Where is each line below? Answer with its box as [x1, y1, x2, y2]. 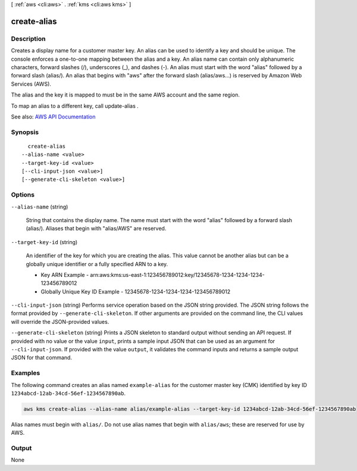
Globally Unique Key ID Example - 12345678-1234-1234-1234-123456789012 [40, 288, 231, 295]
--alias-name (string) [11, 203, 68, 210]
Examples [11, 369, 40, 378]
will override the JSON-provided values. [11, 318, 109, 325]
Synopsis [11, 128, 39, 136]
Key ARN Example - [40, 271, 89, 278]
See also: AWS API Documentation [11, 113, 96, 120]
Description [11, 35, 46, 43]
